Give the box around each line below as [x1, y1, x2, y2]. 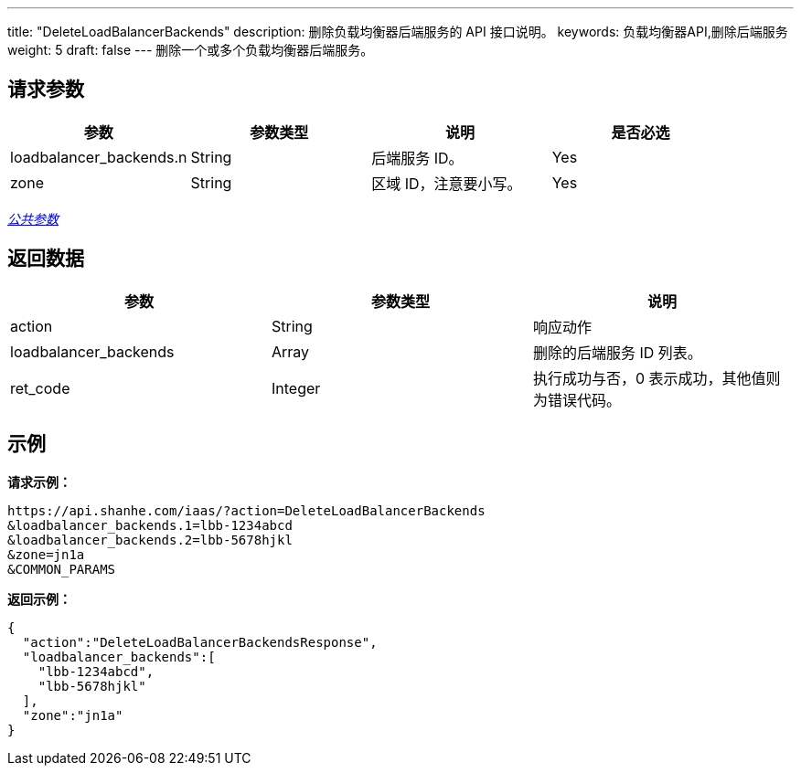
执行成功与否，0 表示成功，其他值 [532, 368, 766, 387]
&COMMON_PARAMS [7, 561, 116, 577]
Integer [271, 378, 321, 397]
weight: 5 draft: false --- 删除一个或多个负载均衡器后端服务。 [7, 42, 374, 58]
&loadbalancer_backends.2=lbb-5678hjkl [7, 532, 293, 547]
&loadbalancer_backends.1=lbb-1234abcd [7, 517, 293, 533]
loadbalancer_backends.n [10, 147, 187, 166]
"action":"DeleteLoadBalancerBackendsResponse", [22, 634, 378, 650]
